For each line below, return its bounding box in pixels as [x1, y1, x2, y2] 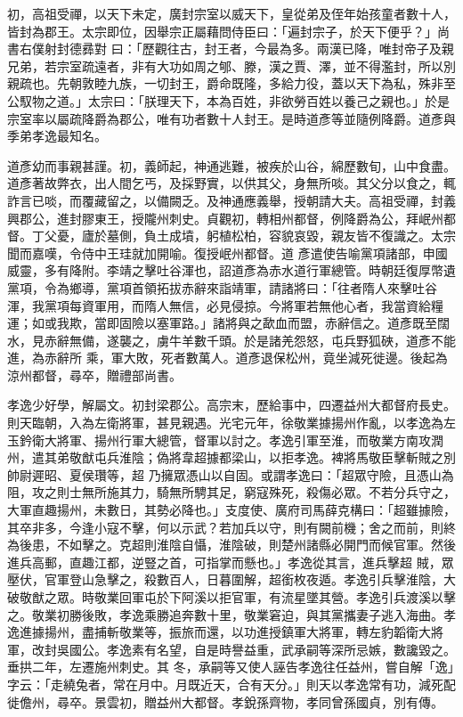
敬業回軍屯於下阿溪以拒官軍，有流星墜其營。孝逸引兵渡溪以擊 [93, 588, 456, 606]
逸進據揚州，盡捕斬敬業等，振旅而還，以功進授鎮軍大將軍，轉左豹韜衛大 [7, 623, 431, 641]
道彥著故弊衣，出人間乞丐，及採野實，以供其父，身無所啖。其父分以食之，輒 [7, 174, 456, 192]
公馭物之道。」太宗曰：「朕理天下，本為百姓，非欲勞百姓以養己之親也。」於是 [7, 91, 450, 110]
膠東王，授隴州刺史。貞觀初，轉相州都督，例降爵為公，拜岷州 [81, 208, 443, 227]
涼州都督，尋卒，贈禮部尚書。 [7, 365, 182, 384]
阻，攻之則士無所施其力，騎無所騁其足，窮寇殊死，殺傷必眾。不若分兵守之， [7, 483, 456, 501]
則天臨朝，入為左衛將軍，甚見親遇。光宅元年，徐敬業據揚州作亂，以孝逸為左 [7, 413, 456, 432]
